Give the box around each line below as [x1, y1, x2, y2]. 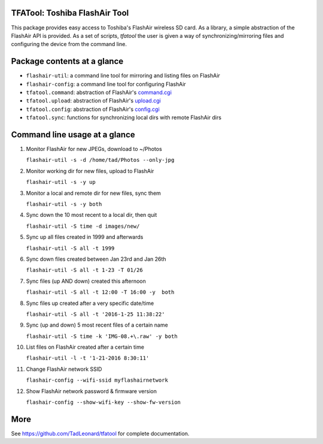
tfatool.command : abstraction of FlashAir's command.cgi [26, 89, 172, 96]
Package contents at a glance [11, 56, 124, 67]
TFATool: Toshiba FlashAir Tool [11, 8, 129, 18]
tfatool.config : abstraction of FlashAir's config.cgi [26, 105, 160, 113]
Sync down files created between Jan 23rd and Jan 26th [26, 255, 167, 262]
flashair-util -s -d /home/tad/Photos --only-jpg [26, 156, 175, 164]
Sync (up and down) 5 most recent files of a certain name [26, 321, 169, 329]
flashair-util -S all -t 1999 [26, 244, 115, 252]
